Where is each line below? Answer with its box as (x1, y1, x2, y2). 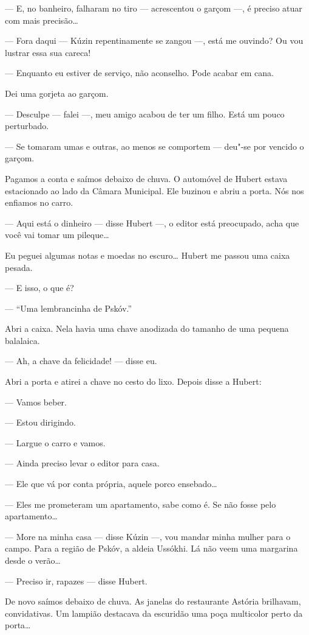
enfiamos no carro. (5, 196, 73, 209)
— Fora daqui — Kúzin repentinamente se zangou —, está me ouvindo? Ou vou (5, 34, 304, 47)
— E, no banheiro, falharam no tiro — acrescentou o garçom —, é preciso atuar (5, 2, 302, 14)
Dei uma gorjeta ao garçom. (5, 86, 109, 99)
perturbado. (5, 119, 49, 132)
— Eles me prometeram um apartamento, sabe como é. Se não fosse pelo (5, 497, 276, 510)
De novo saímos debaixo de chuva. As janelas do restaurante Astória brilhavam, (5, 595, 301, 608)
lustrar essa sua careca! (5, 46, 91, 58)
